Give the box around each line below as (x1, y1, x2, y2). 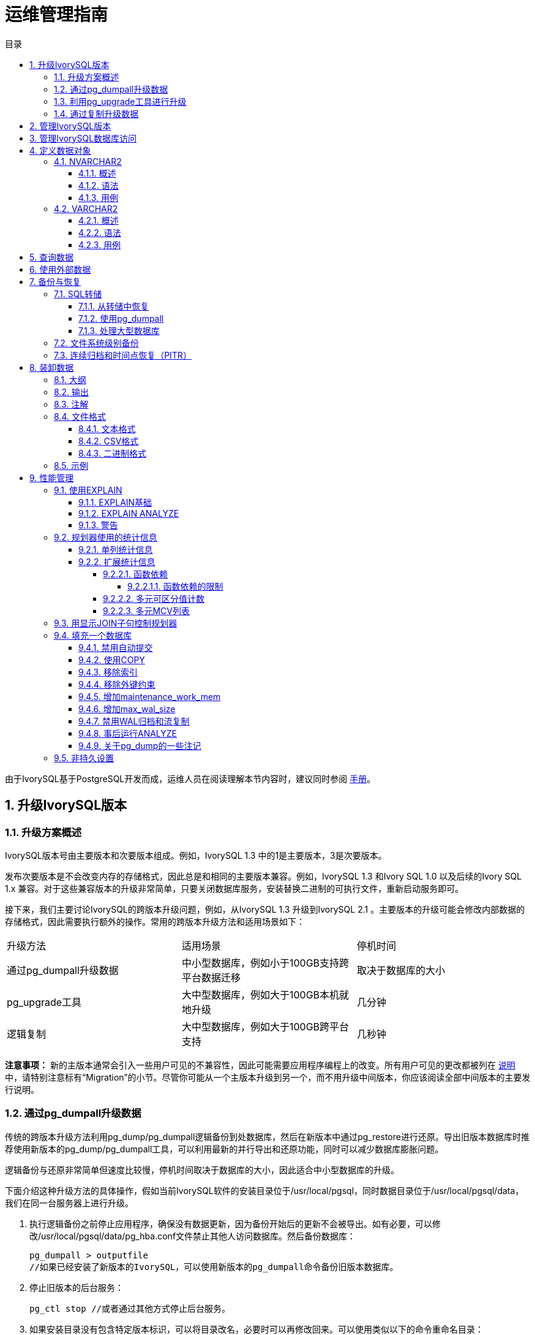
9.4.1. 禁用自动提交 (78, 642, 153, 653)
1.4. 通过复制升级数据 (54, 108, 139, 119)
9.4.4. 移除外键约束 (78, 679, 155, 690)
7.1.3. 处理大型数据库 (78, 325, 160, 336)
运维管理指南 (5, 4, 108, 25)
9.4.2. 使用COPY (78, 654, 145, 665)
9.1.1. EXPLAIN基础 (78, 496, 152, 508)
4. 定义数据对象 (29, 145, 91, 156)
